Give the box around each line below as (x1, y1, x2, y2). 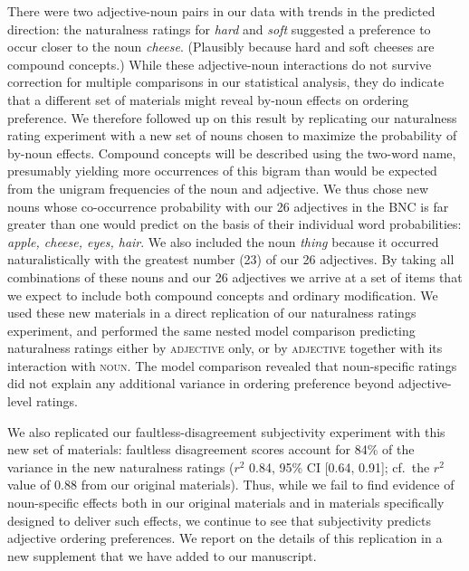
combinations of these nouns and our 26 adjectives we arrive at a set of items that (7, 267, 463, 286)
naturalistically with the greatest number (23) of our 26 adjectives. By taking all (7, 250, 455, 269)
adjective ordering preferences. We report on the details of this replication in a (7, 528, 443, 547)
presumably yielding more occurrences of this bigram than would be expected (7, 161, 437, 180)
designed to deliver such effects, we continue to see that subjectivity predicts (7, 510, 431, 529)
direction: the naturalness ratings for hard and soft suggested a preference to (7, 19, 431, 38)
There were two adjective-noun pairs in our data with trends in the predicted (7, 2, 435, 20)
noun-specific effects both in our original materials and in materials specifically (7, 493, 445, 512)
